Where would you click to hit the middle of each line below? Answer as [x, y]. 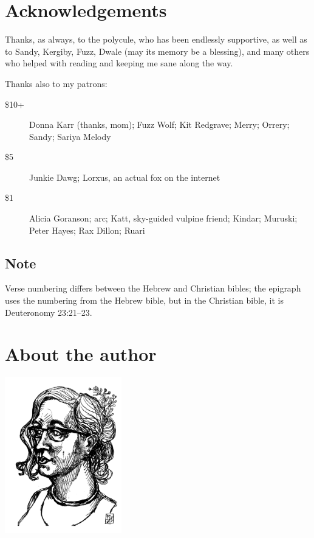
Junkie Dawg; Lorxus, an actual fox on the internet [125, 177]
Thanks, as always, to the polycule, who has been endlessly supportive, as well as [156, 39]
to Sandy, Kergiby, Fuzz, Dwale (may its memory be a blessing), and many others [157, 51]
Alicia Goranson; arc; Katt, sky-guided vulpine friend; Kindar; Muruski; [163, 218]
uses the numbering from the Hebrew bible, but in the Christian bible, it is [144, 300]
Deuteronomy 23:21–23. [49, 312]
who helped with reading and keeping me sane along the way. [119, 63]
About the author [81, 354]
